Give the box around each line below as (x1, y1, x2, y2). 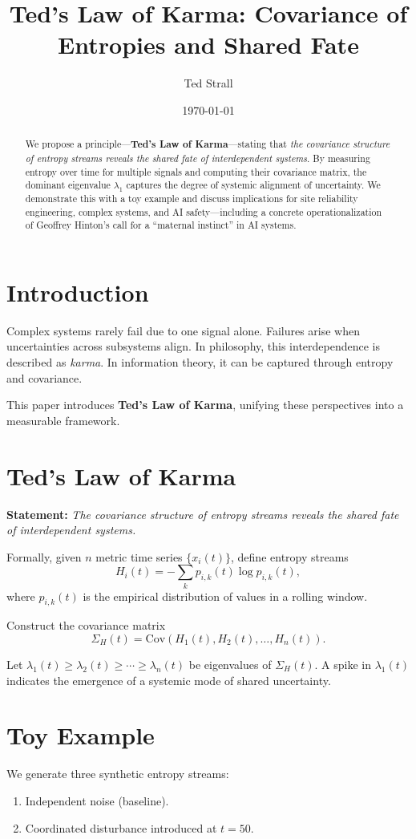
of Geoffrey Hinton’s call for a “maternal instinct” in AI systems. (25, 218, 297, 232)
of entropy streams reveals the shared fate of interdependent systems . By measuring (25, 151, 370, 164)
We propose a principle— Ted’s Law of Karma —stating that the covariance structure (25, 137, 390, 152)
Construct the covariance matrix (6, 617, 166, 634)
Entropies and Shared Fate (58, 28, 359, 61)
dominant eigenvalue (25, 178, 111, 192)
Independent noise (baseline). (25, 792, 169, 809)
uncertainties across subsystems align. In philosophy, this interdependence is (6, 338, 381, 355)
